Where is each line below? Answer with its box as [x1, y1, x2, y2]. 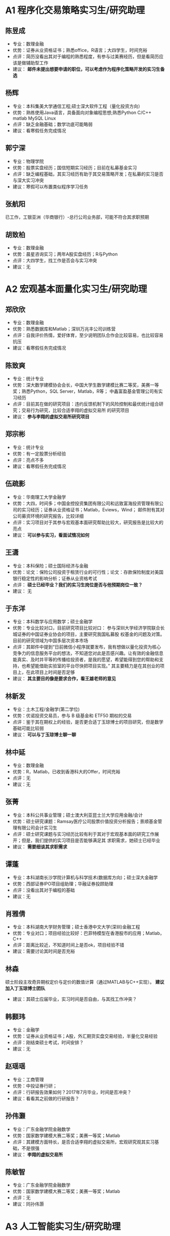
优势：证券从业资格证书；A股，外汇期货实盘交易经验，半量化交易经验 [12, 1033, 158, 1039]
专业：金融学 [12, 1027, 39, 1033]
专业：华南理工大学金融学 [12, 494, 66, 500]
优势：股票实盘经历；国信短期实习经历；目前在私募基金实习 [12, 164, 137, 170]
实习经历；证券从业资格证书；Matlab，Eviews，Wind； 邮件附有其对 [21, 506, 165, 512]
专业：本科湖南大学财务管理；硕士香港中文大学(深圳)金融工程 [12, 924, 141, 930]
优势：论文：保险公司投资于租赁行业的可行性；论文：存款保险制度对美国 [12, 569, 163, 575]
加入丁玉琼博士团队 [5, 985, 46, 991]
